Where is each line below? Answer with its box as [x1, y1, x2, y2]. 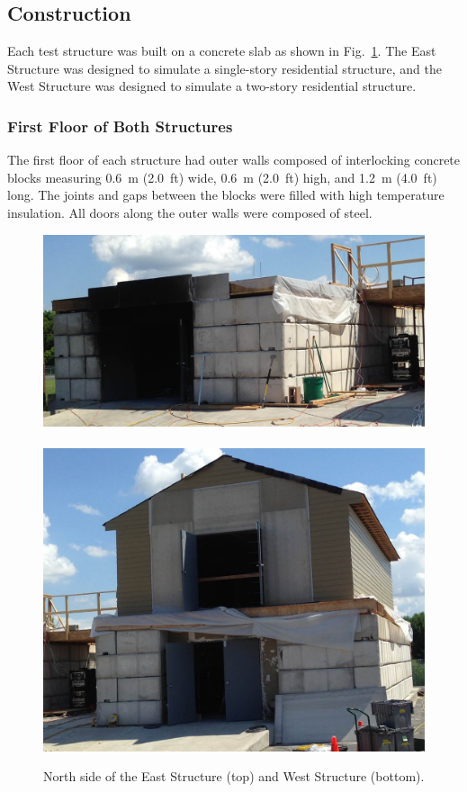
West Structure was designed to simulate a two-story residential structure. [7, 76, 417, 95]
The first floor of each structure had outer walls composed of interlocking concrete [7, 150, 461, 169]
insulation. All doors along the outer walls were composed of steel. [7, 202, 373, 221]
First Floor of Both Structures [7, 114, 233, 137]
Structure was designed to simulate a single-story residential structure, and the [7, 58, 442, 77]
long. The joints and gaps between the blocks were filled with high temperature [7, 185, 445, 204]
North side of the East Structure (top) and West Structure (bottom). [43, 767, 425, 786]
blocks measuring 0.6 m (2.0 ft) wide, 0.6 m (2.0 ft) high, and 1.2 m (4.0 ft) [7, 167, 437, 186]
